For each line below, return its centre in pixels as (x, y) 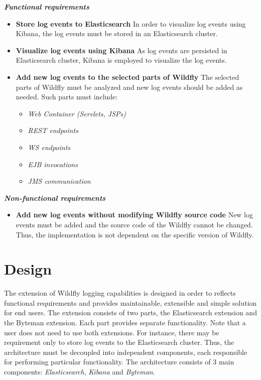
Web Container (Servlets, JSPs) (77, 113)
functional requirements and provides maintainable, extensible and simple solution (130, 302)
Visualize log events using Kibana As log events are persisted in (121, 50)
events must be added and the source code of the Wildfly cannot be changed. (134, 224)
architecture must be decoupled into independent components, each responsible (126, 352)
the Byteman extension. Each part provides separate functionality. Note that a (125, 322)
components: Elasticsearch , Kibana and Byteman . (80, 371)
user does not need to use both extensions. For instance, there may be (112, 332)
